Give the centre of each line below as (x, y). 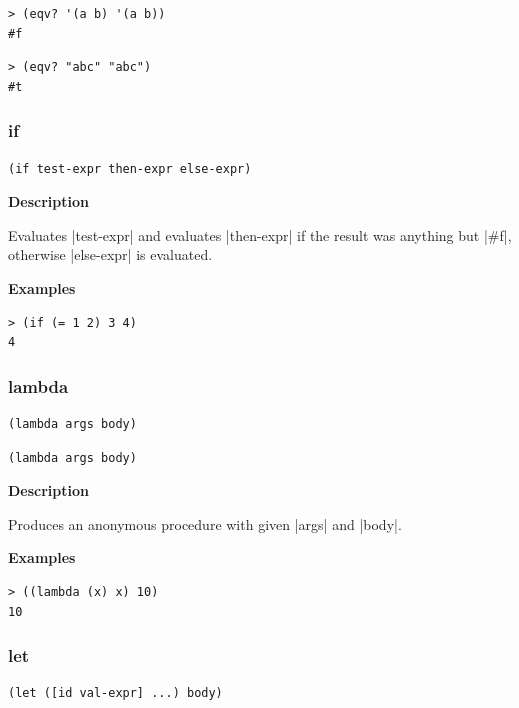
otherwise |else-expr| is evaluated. (110, 254)
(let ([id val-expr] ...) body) (115, 693)
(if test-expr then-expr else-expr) (130, 168)
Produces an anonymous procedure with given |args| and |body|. (205, 523)
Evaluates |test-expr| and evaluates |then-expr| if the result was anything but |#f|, (260, 234)
